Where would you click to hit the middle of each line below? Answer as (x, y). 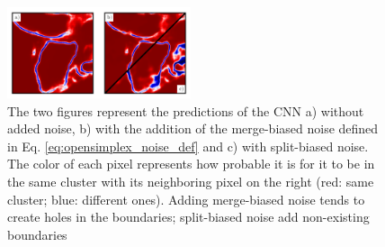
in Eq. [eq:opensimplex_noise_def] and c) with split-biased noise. (188, 146)
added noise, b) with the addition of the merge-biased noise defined (193, 128)
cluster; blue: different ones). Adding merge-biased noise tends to (186, 199)
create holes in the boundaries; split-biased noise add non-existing (188, 217)
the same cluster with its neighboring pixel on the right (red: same (191, 181)
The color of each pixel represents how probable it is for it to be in (191, 164)
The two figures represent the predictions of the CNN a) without (186, 110)
